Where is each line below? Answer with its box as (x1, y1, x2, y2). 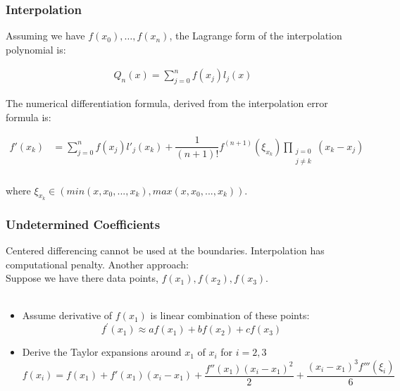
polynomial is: (6, 42, 66, 56)
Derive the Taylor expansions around (22, 345, 182, 359)
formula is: (6, 109, 51, 124)
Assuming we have (6, 28, 85, 43)
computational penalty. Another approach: (6, 256, 189, 271)
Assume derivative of (22, 308, 113, 323)
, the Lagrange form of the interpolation (169, 28, 342, 43)
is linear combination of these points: (150, 308, 310, 323)
